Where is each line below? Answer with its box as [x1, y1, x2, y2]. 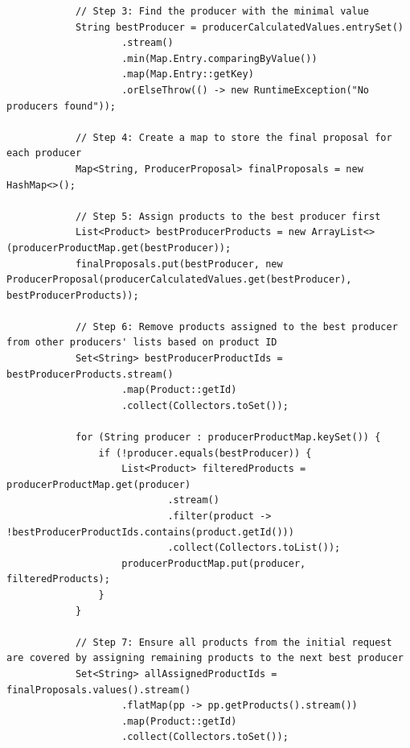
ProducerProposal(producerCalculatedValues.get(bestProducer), [6, 274, 352, 286]
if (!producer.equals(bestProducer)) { [98, 447, 312, 459]
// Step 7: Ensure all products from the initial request [75, 636, 392, 648]
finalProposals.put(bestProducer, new [75, 258, 283, 270]
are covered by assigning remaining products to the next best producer [6, 652, 404, 664]
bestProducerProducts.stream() [6, 368, 174, 380]
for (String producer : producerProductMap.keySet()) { [75, 432, 381, 444]
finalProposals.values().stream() [6, 684, 191, 696]
